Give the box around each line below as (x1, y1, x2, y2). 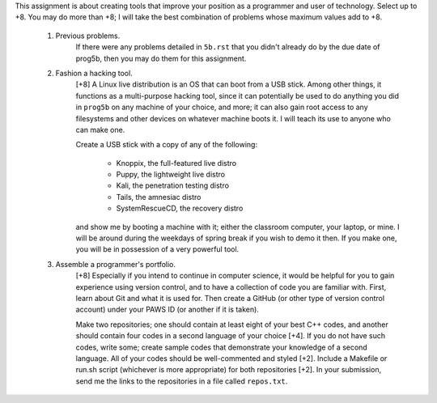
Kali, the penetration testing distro (116, 180, 230, 190)
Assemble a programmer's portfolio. (55, 259, 176, 269)
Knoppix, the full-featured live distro (116, 158, 237, 168)
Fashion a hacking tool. (55, 68, 133, 78)
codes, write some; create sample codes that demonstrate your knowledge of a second (75, 342, 367, 352)
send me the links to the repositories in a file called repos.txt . (75, 376, 288, 386)
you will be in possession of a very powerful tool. (75, 244, 240, 254)
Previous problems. (55, 31, 121, 40)
